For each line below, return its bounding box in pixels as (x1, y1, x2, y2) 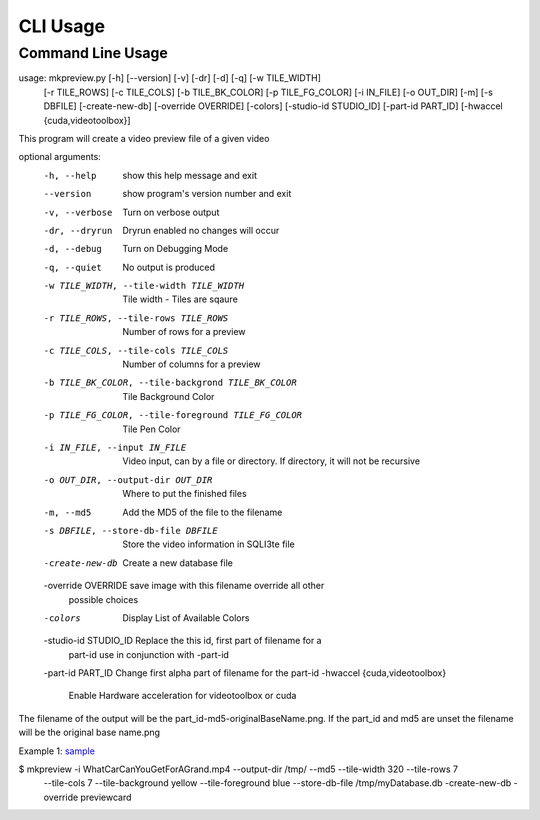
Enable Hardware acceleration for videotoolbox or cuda (68, 690, 297, 702)
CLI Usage (18, 15, 105, 37)
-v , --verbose (43, 206, 113, 218)
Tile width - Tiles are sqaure (122, 293, 239, 305)
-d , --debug (43, 243, 102, 255)
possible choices (68, 593, 139, 605)
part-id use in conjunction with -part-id (68, 648, 230, 660)
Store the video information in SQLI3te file (122, 538, 295, 550)
